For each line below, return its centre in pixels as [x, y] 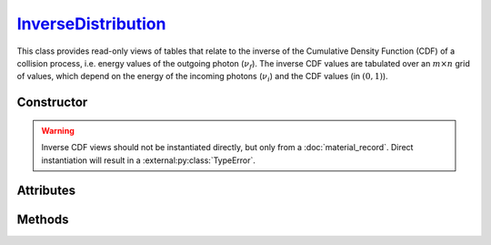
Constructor [52, 102]
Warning [58, 130]
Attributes [46, 191]
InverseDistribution [91, 24]
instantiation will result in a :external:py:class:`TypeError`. [149, 160]
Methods [43, 220]
